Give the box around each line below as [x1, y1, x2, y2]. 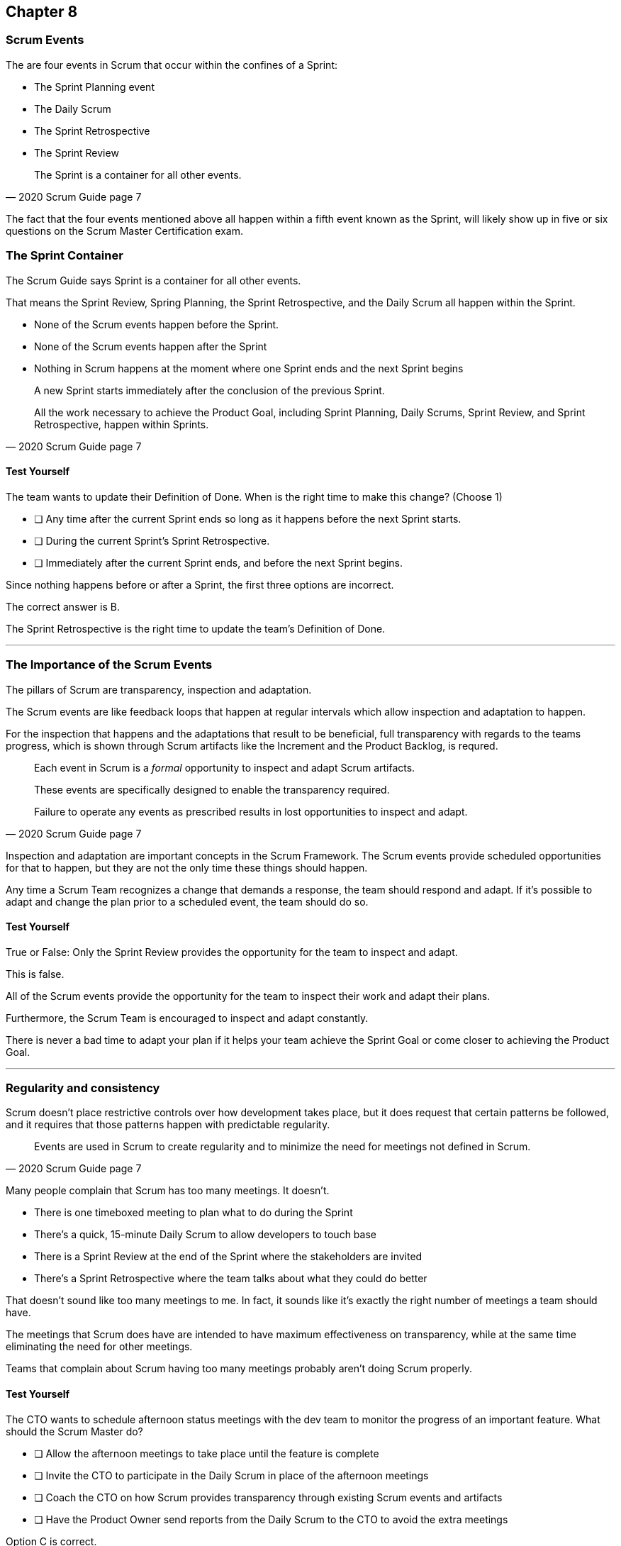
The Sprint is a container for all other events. [34, 168, 242, 181]
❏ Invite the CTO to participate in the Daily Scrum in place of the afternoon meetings [34, 1469, 429, 1481]
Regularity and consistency [6, 1081, 160, 1096]
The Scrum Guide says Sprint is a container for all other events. [6, 274, 301, 287]
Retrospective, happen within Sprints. [34, 418, 209, 430]
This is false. [6, 967, 65, 980]
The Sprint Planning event [34, 80, 155, 93]
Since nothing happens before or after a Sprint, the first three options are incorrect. [6, 578, 394, 591]
